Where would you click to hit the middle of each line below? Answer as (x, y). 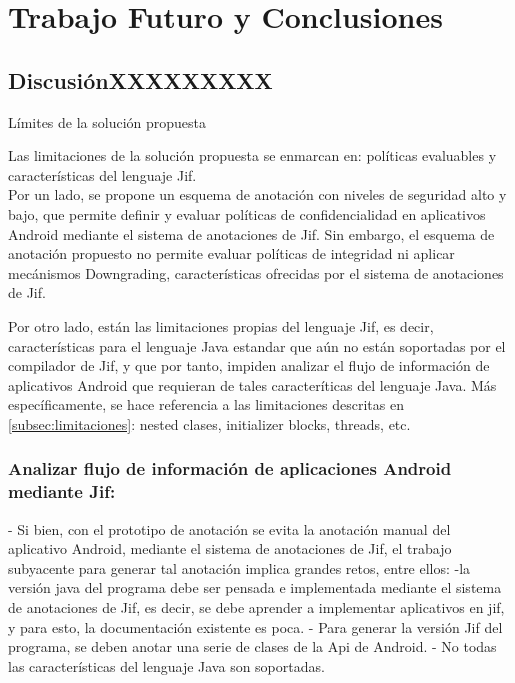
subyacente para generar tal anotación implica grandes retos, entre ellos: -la (239, 567)
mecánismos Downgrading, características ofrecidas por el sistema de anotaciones (256, 272)
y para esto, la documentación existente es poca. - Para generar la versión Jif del (255, 626)
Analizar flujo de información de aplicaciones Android (230, 468)
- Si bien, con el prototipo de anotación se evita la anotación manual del (229, 528)
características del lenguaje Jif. (102, 174)
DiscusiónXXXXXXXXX (140, 79)
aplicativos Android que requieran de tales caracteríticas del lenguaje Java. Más (252, 384)
